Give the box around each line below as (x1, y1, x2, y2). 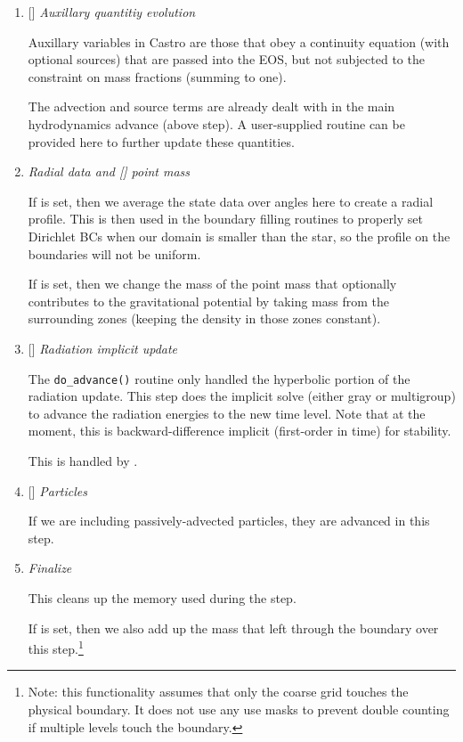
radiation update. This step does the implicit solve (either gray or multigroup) (28, 387, 456, 405)
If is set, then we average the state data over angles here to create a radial (28, 192, 434, 210)
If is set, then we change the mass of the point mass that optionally (28, 274, 397, 293)
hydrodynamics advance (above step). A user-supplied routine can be (28, 114, 405, 133)
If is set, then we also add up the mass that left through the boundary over (28, 618, 439, 637)
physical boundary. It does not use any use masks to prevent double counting (28, 699, 450, 718)
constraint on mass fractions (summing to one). (28, 67, 287, 86)
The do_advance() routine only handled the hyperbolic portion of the (28, 369, 410, 387)
